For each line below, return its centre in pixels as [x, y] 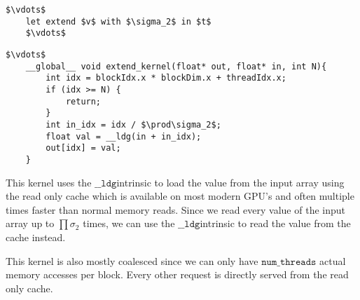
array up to [30, 223]
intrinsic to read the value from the [275, 223]
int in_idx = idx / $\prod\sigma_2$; [133, 124]
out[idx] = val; [83, 148]
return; [83, 101]
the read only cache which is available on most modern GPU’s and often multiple [180, 196]
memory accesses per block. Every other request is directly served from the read [177, 274]
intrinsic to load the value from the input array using [230, 182]
